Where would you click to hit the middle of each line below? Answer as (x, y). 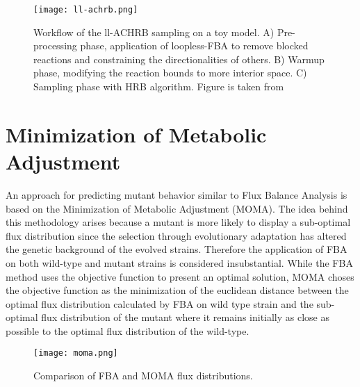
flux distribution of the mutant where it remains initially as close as (186, 317)
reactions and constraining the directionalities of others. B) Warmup (179, 59)
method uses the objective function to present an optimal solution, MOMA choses (180, 276)
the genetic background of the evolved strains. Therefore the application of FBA (177, 249)
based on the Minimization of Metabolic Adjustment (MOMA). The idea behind (177, 208)
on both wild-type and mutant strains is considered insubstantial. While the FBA (179, 262)
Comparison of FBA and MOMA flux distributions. (143, 376)
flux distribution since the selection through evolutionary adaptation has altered (176, 235)
